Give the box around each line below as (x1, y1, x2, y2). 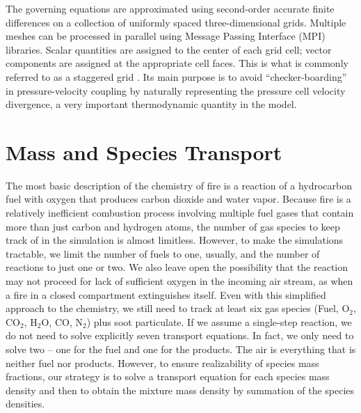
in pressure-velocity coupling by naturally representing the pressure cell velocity (6, 83, 346, 98)
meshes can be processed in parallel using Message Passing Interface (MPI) (6, 29, 326, 43)
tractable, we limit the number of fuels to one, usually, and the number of (6, 246, 320, 260)
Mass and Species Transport (6, 137, 282, 166)
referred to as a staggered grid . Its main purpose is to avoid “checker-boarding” (6, 69, 347, 84)
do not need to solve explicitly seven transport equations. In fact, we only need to (6, 328, 354, 343)
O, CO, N (41, 314, 83, 329)
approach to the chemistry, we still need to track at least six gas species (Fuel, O (6, 301, 350, 315)
